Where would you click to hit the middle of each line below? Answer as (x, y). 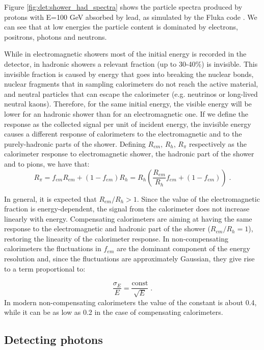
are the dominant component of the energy (183, 248)
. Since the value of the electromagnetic (198, 198)
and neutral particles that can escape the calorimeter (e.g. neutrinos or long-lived (131, 93)
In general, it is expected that (50, 198)
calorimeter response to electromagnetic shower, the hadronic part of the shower (129, 154)
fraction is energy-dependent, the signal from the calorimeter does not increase (127, 209)
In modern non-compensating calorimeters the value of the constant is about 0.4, (130, 302)
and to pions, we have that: (47, 163)
